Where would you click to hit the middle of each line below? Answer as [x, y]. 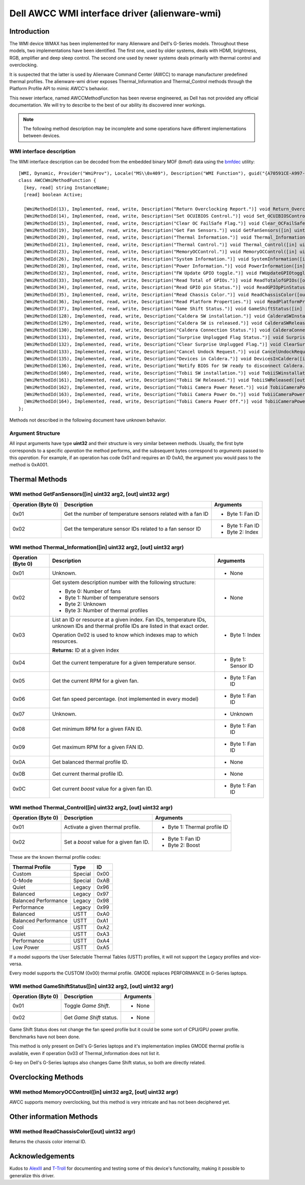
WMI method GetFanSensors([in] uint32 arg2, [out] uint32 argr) [89, 494]
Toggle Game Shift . [87, 1006]
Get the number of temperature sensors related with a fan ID [136, 514]
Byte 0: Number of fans [93, 591]
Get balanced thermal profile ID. [90, 762]
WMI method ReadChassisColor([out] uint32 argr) [72, 1131]
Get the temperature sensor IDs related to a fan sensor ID [132, 529]
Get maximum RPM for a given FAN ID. [98, 747]
